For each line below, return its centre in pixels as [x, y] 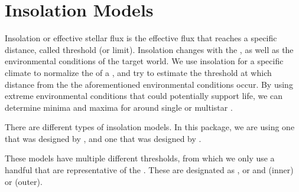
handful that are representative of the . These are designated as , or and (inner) [149, 170]
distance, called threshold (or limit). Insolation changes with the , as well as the [149, 49]
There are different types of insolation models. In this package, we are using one [150, 127]
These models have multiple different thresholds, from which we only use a [140, 158]
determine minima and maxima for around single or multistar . [119, 107]
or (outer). [24, 181]
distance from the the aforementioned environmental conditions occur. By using [149, 84]
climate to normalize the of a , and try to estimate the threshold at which [138, 72]
